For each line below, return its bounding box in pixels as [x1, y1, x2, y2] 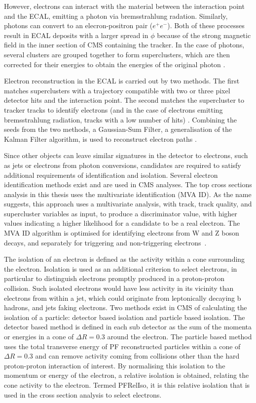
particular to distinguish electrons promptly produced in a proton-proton [4, 273, 225, 283]
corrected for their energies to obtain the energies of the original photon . [4, 59, 225, 69]
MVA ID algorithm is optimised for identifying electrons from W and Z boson [4, 228, 239, 238]
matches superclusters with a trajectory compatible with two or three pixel [4, 85, 230, 95]
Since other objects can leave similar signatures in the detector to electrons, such [4, 150, 248, 161]
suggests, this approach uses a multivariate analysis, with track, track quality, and [4, 199, 252, 209]
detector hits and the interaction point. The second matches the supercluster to [4, 95, 245, 105]
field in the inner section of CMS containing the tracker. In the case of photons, [4, 40, 245, 50]
